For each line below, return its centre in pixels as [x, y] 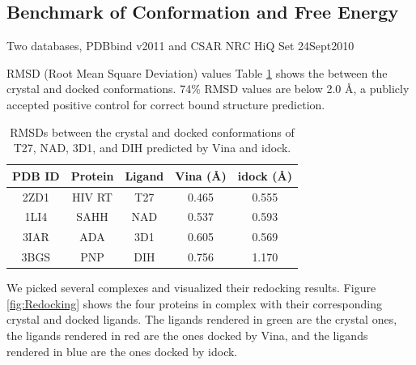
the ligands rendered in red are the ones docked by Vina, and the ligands [187, 335]
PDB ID [36, 175]
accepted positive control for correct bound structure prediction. [166, 104]
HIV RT [92, 196]
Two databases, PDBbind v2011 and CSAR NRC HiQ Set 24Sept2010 [180, 46]
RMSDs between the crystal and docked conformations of [152, 132]
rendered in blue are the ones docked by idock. [122, 351]
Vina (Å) [201, 175]
